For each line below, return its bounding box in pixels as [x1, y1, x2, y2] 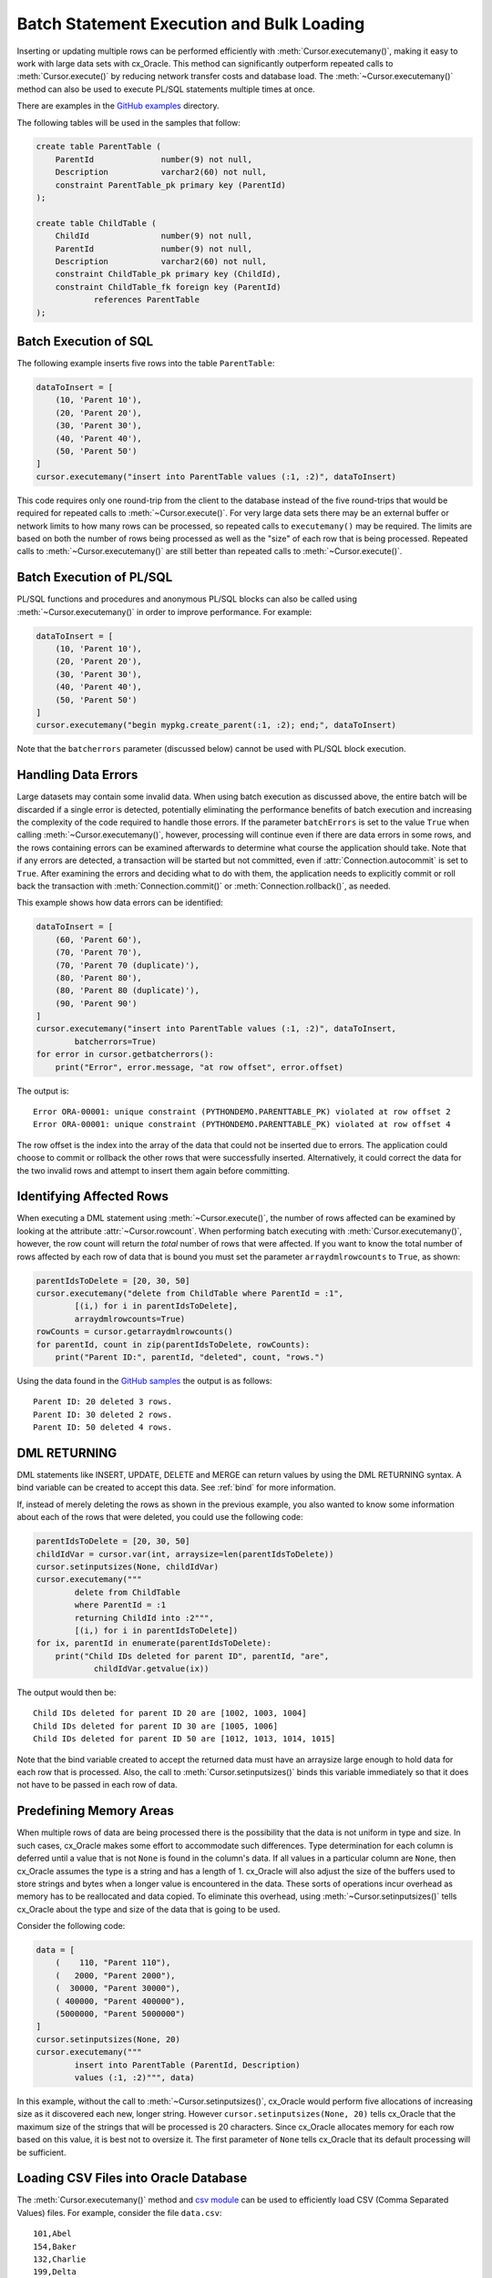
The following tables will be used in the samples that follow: [16, 117, 241, 128]
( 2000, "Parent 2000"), [55, 1970, 177, 1981]
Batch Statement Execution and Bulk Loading [16, 14, 365, 34]
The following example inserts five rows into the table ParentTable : [16, 358, 275, 369]
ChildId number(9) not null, [55, 231, 252, 241]
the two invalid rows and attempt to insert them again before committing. [16, 1165, 291, 1175]
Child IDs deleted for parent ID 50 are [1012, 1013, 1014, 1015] [33, 1734, 336, 1744]
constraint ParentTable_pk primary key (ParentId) [55, 180, 286, 190]
